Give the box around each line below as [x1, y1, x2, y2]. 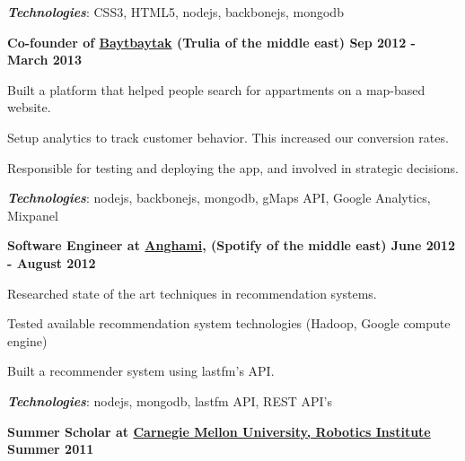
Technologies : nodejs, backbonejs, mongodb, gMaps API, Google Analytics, [7, 188, 431, 207]
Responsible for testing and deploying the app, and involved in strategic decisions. [7, 158, 459, 177]
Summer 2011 [7, 439, 94, 458]
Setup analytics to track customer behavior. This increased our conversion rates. [7, 127, 449, 146]
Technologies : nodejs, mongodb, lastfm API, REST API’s [7, 391, 332, 410]
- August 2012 [7, 253, 96, 272]
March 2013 [7, 50, 82, 69]
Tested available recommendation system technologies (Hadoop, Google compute [7, 314, 451, 333]
